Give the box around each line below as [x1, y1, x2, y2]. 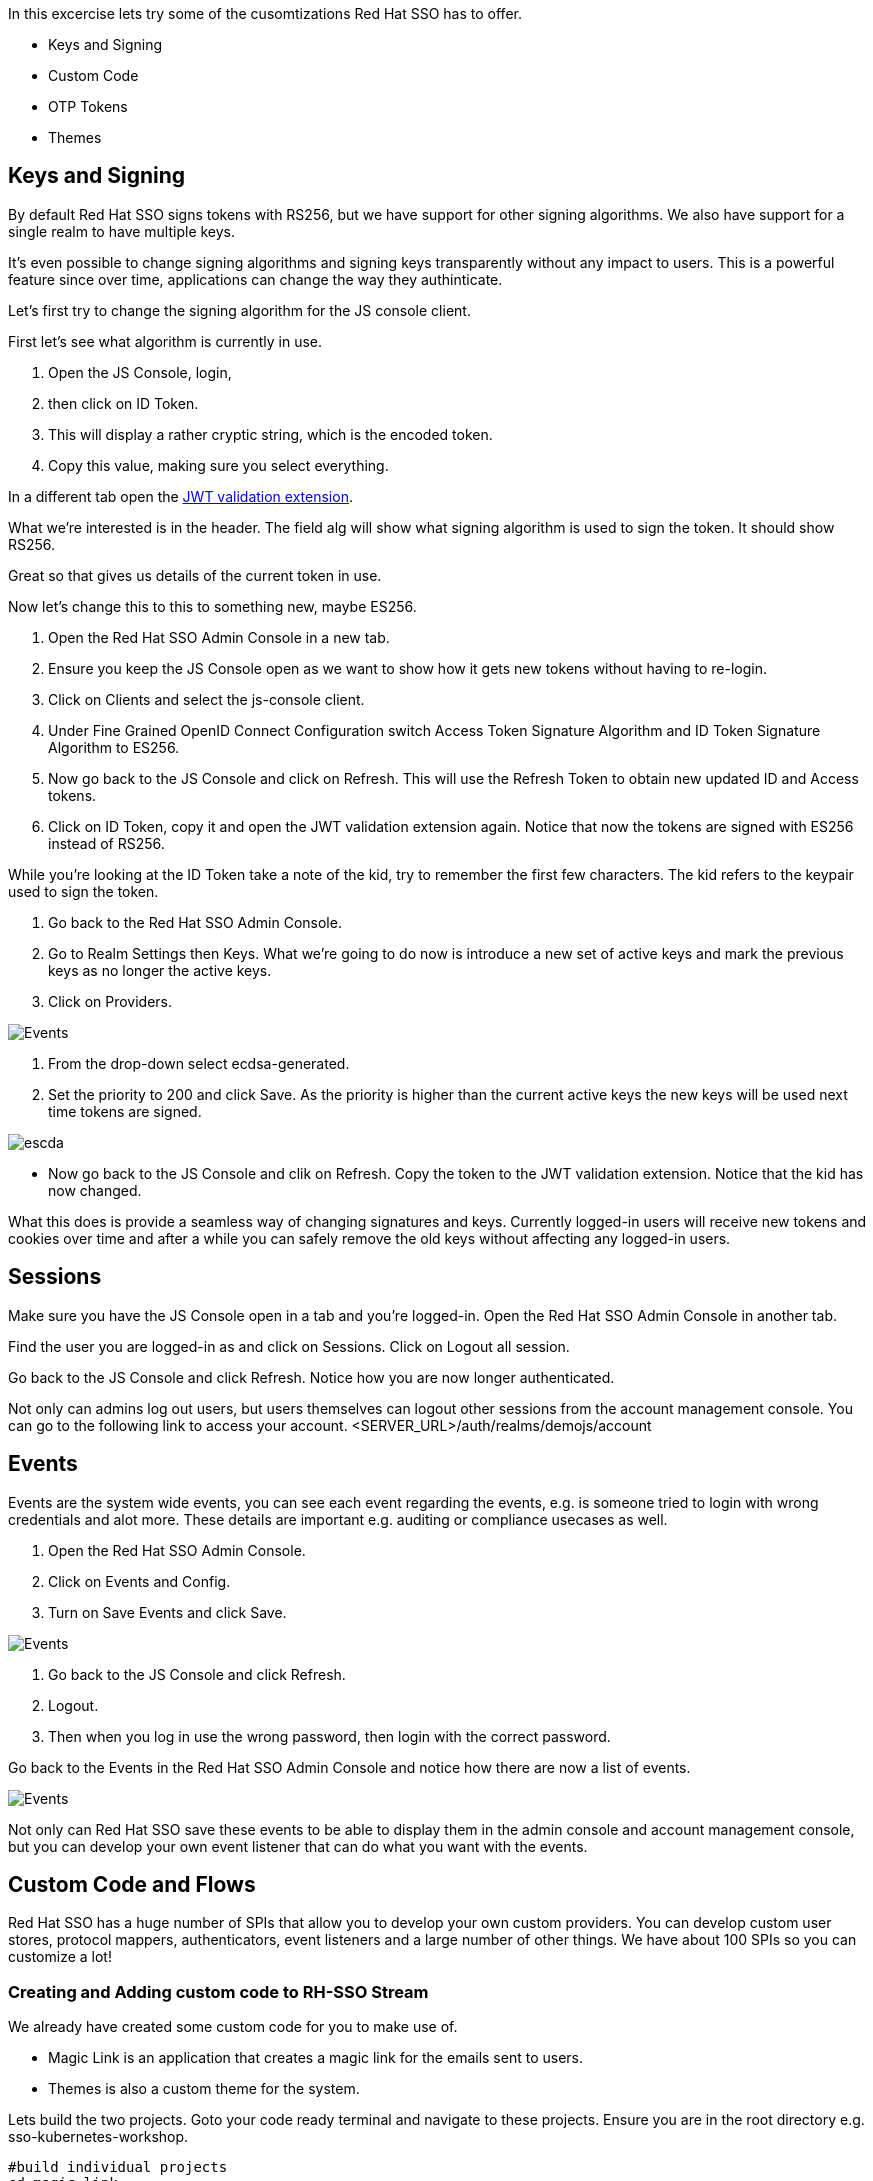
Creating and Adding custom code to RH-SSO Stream [8, 1981, 429, 2002]
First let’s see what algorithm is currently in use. [8, 332, 322, 350]
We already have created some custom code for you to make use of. [8, 2018, 458, 2036]
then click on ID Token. [48, 394, 199, 412]
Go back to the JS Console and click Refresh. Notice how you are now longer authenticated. [8, 1368, 615, 1386]
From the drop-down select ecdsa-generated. [48, 1054, 350, 1072]
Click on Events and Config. [48, 1572, 231, 1590]
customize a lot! [8, 1948, 112, 1966]
